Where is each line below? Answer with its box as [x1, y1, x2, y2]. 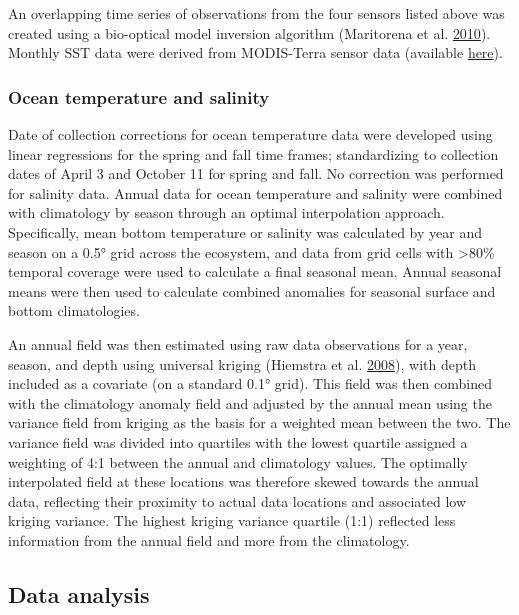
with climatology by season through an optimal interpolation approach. [8, 202, 445, 223]
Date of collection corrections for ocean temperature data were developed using [8, 124, 493, 144]
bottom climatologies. [8, 300, 140, 321]
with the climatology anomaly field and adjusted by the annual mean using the [8, 392, 492, 413]
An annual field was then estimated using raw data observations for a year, [8, 333, 468, 354]
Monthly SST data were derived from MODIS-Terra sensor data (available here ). [8, 42, 503, 63]
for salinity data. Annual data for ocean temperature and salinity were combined [8, 182, 503, 203]
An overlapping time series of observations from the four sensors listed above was [8, 3, 505, 23]
